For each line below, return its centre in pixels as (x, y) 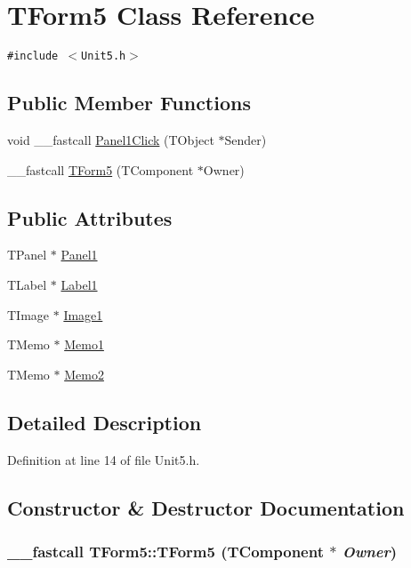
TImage (28, 314)
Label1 (79, 284)
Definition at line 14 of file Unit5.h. (104, 459)
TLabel (27, 284)
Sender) (246, 139)
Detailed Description (105, 422)
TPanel (27, 255)
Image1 (83, 314)
